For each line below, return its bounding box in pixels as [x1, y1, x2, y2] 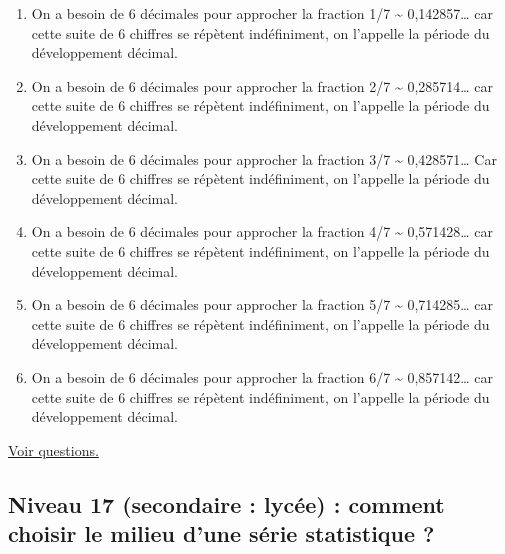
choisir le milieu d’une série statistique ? [8, 518, 435, 549]
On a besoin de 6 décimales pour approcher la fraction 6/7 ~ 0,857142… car [31, 366, 494, 387]
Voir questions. [8, 439, 99, 460]
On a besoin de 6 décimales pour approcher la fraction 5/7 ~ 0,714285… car [31, 294, 494, 315]
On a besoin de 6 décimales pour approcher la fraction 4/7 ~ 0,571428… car [31, 221, 494, 242]
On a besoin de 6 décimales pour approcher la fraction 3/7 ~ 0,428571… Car [31, 148, 497, 169]
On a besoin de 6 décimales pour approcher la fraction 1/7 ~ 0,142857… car [31, 3, 494, 23]
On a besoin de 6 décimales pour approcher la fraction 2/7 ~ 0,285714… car [31, 75, 494, 96]
